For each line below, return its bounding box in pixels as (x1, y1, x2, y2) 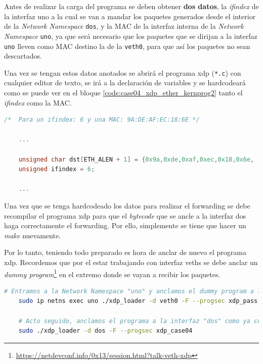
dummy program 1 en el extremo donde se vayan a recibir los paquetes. (4, 267, 221, 279)
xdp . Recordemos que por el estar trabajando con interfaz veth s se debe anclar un (4, 256, 258, 267)
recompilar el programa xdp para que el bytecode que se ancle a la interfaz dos (4, 210, 246, 221)
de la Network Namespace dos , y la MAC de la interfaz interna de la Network (4, 21, 244, 31)
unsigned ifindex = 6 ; (18, 166, 95, 173)
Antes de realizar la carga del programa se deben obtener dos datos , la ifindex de (4, 1, 259, 11)
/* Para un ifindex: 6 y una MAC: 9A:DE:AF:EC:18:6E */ (4, 116, 200, 124)
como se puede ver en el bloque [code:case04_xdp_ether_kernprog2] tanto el (4, 87, 243, 97)
